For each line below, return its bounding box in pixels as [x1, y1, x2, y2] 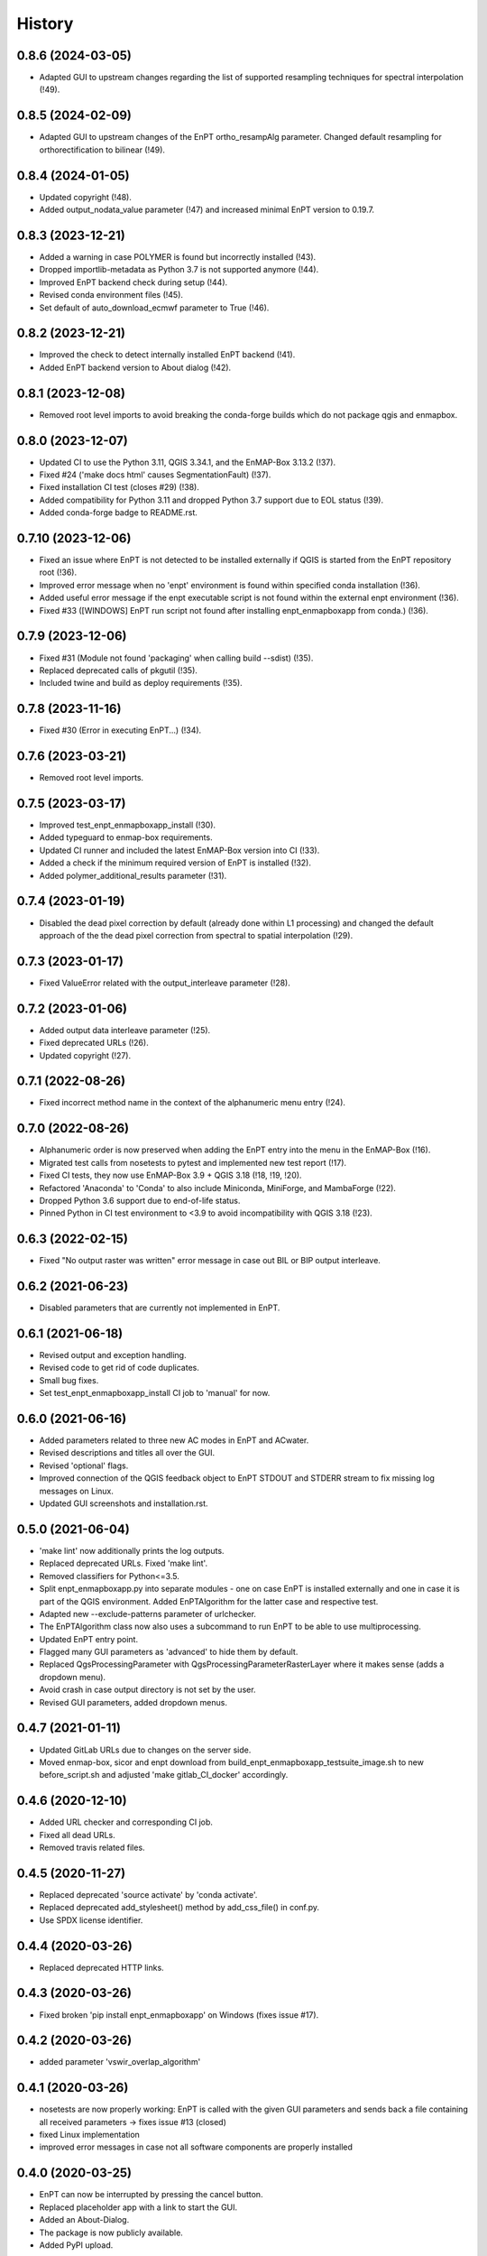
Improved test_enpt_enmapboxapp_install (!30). [39, 819, 216, 830]
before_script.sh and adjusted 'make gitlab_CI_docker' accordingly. [39, 1770, 289, 1780]
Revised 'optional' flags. [39, 1460, 129, 1471]
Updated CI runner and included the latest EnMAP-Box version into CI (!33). [39, 845, 320, 855]
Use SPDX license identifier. [39, 1914, 143, 1926]
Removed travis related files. [39, 1842, 145, 1853]
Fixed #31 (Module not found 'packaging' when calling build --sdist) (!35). [39, 652, 314, 663]
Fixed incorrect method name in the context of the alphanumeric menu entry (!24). [39, 1097, 346, 1108]
